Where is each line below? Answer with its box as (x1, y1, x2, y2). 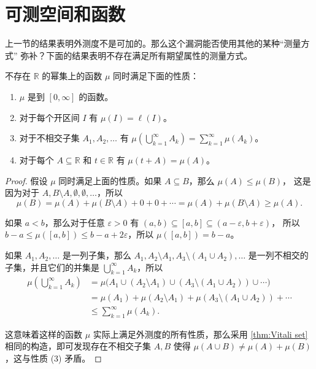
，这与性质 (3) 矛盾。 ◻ (5, 352, 102, 365)
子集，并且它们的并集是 (5, 260, 99, 273)
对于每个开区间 (19, 111, 80, 123)
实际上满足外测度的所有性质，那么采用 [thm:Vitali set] (93, 327, 308, 340)
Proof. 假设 (5, 174, 48, 187)
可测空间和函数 (5, 1, 126, 26)
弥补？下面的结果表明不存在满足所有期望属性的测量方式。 (20, 49, 253, 61)
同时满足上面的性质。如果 (58, 174, 162, 187)
